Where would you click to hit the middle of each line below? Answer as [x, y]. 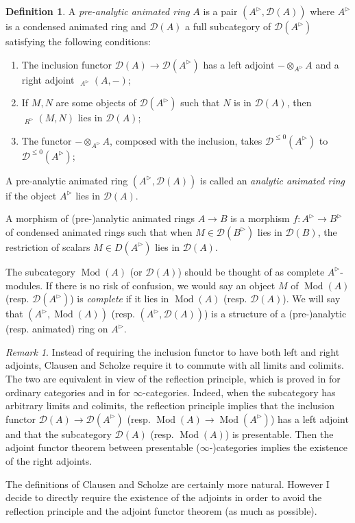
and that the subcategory [59, 434]
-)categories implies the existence [278, 447]
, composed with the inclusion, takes [186, 140]
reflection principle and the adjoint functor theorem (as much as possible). [161, 510]
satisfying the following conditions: [78, 41]
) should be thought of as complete [251, 271]
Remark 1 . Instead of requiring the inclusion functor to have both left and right [173, 351]
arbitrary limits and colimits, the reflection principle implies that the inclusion [170, 405]
